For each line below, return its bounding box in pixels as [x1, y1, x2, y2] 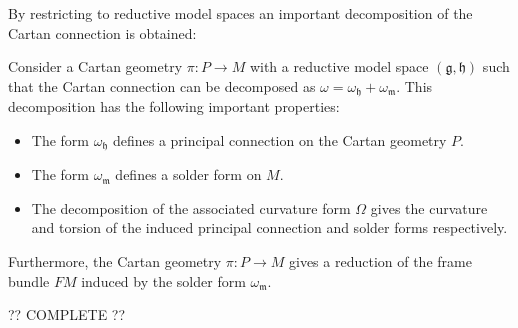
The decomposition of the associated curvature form [31, 197, 351, 218]
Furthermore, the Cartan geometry [8, 251, 222, 272]
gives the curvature [370, 197, 488, 218]
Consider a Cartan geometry [8, 56, 183, 77]
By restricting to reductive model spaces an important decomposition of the [8, 3, 473, 23]
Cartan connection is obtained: [8, 22, 197, 43]
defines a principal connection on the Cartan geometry [112, 129, 447, 150]
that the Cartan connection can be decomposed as [8, 75, 316, 96]
